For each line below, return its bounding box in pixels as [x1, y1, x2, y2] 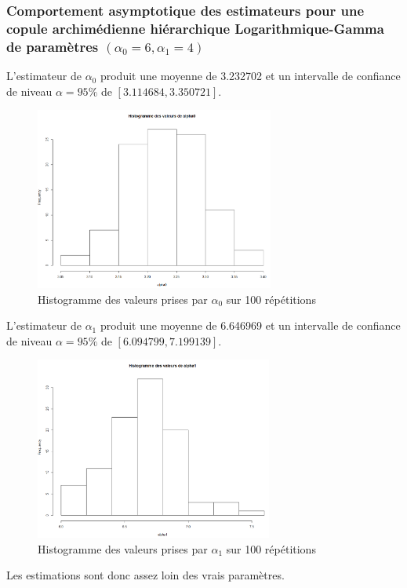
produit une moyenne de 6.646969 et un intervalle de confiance [100, 317, 401, 334]
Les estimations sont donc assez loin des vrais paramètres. [6, 567, 285, 583]
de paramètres [6, 36, 99, 56]
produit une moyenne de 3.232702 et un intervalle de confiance [100, 68, 401, 84]
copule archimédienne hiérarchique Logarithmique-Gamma [6, 18, 384, 38]
